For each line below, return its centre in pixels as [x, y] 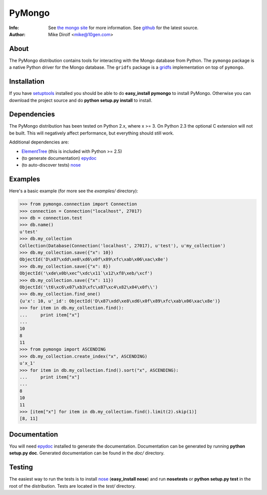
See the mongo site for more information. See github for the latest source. [123, 28]
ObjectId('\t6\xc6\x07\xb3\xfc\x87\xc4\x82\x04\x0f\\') [89, 287]
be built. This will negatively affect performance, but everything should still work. [91, 133]
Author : [17, 34]
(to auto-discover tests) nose [51, 165]
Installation [27, 82]
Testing [21, 467]
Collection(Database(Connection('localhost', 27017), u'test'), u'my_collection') [123, 246]
